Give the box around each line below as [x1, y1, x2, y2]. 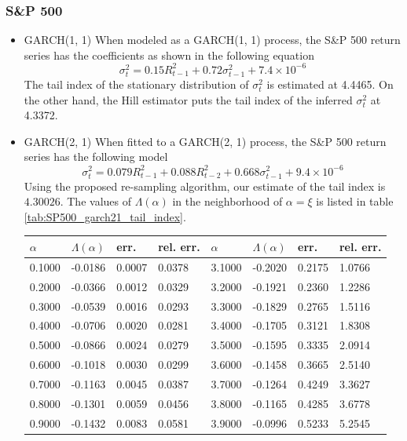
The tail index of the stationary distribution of [24, 76, 249, 93]
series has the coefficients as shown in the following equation [24, 46, 314, 63]
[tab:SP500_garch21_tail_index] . [24, 208, 186, 224]
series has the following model [24, 148, 168, 165]
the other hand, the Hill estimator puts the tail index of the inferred [24, 91, 353, 108]
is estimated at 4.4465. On [266, 76, 394, 93]
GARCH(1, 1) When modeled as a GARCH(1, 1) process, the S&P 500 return [24, 31, 401, 48]
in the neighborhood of [172, 193, 283, 210]
